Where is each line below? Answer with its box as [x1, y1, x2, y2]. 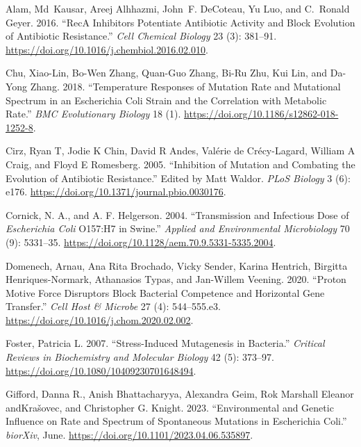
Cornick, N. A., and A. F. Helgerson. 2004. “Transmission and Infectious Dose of [6, 207, 349, 222]
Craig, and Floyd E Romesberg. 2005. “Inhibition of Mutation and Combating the [6, 156, 355, 171]
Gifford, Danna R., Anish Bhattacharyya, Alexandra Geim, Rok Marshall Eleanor [6, 387, 354, 401]
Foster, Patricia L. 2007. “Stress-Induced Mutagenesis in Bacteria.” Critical [6, 336, 325, 350]
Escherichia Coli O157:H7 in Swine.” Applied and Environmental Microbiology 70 [6, 221, 350, 236]
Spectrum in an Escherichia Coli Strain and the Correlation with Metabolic [6, 92, 327, 107]
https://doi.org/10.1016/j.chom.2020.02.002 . [6, 312, 194, 327]
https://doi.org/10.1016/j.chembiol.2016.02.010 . [6, 42, 208, 56]
